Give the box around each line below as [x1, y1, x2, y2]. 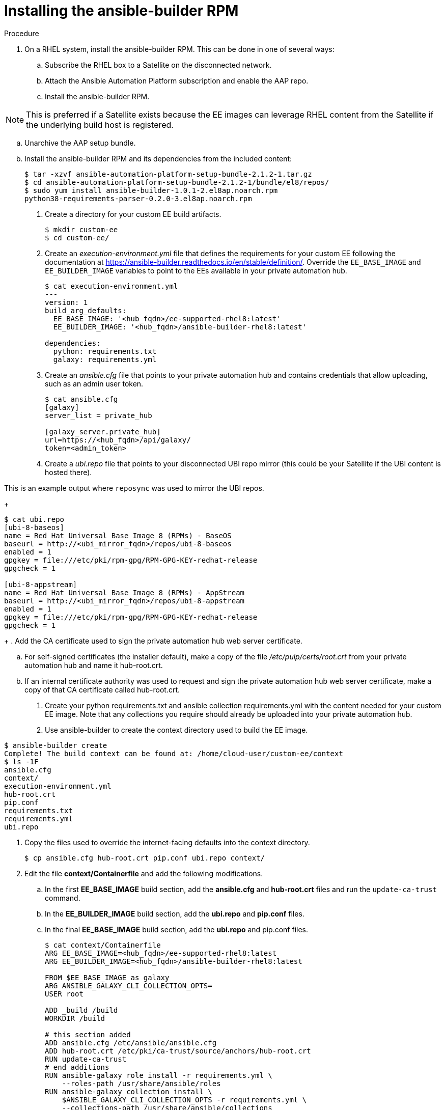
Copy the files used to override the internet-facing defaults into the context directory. [24, 838, 310, 847]
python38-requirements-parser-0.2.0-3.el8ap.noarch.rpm [24, 194, 252, 203]
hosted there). [45, 467, 92, 477]
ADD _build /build [45, 1006, 118, 1014]
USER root [45, 989, 84, 998]
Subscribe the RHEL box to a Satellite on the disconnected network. [45, 60, 272, 69]
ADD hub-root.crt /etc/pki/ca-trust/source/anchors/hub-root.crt [45, 1046, 311, 1055]
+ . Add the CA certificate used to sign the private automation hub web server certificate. [4, 636, 302, 645]
